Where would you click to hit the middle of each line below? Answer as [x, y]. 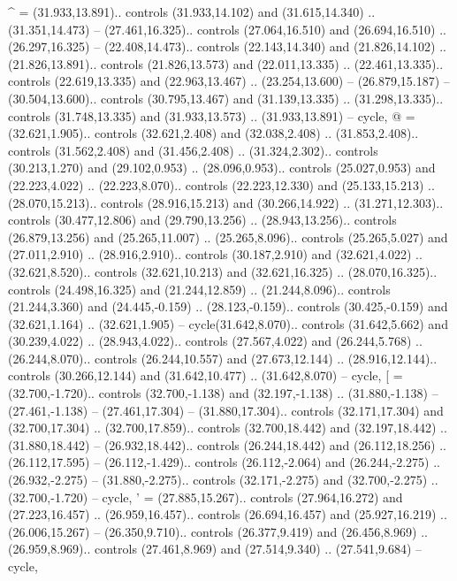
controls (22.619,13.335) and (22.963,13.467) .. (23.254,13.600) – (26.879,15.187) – [229, 81]
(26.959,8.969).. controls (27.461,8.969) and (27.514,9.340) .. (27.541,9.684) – [215, 549]
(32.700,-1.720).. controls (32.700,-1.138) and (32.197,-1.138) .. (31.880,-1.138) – [223, 393]
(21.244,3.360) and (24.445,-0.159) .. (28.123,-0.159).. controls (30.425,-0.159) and [228, 306]
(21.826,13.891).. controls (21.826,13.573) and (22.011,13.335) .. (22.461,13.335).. [226, 63]
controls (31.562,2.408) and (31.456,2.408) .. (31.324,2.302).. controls [193, 150]
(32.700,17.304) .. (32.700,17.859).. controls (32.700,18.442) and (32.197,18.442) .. [228, 428]
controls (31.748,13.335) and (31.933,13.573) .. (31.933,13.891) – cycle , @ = [212, 115]
